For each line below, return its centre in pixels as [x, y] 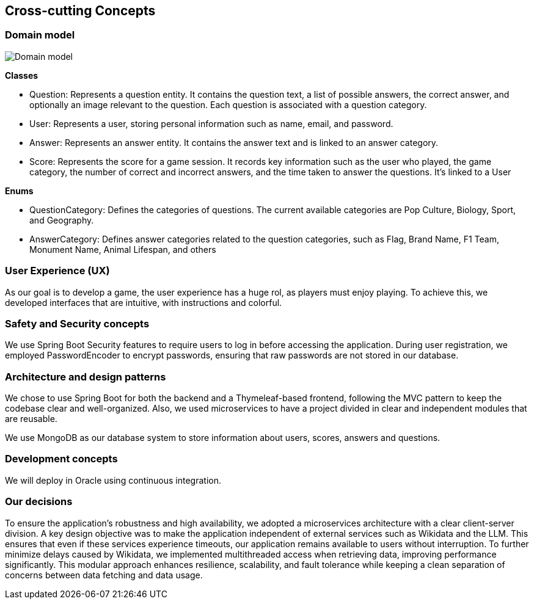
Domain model [40, 35]
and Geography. [62, 220]
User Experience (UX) [57, 271]
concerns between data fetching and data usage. [104, 575]
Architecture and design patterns [86, 377]
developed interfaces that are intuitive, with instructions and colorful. [144, 302]
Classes [22, 75]
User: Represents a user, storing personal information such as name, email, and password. [211, 123]
